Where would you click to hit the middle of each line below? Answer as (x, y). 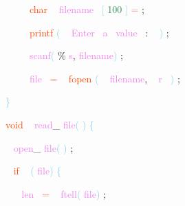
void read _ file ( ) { (50, 124)
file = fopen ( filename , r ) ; (105, 78)
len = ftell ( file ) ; (64, 193)
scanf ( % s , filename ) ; (76, 55)
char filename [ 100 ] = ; (87, 9)
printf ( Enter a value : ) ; (99, 32)
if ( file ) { (37, 171)
